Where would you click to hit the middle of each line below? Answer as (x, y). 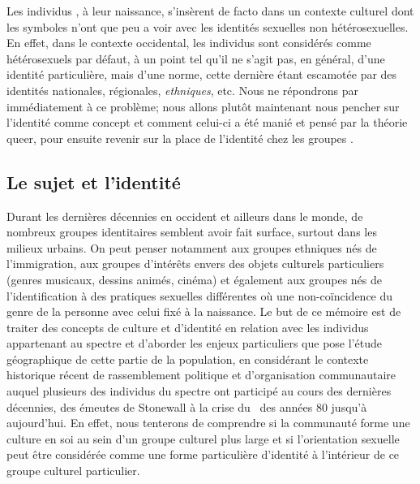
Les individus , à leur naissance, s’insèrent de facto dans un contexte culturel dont (210, 11)
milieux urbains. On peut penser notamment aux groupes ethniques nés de (192, 247)
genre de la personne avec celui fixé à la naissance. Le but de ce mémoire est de (204, 311)
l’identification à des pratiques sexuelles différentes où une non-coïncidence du (200, 295)
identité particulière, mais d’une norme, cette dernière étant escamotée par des (202, 74)
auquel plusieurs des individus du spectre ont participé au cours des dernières (199, 391)
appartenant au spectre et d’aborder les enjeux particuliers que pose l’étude (194, 343)
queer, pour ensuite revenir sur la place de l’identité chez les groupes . (180, 138)
